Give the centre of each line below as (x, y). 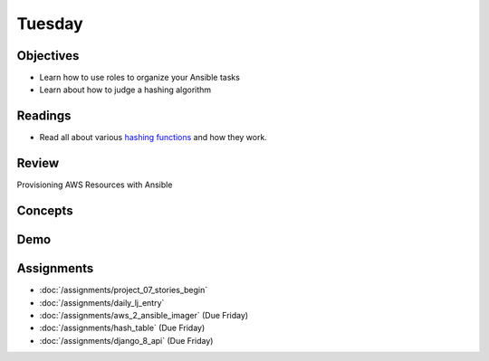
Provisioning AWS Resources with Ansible (95, 185)
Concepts (45, 211)
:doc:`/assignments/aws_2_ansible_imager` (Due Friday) (144, 315)
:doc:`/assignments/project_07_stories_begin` (124, 290)
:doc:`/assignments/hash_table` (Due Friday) (122, 328)
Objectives (48, 56)
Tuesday (50, 24)
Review (38, 163)
